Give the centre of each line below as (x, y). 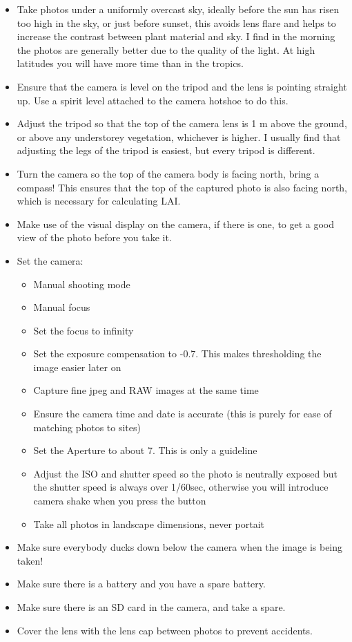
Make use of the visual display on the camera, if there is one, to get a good (176, 224)
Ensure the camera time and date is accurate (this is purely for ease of (183, 414)
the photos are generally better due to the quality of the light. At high (166, 49)
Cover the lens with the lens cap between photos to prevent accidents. (165, 630)
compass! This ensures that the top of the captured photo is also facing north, (182, 187)
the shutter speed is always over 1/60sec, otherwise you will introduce (181, 487)
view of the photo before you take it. (94, 237)
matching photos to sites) (87, 427)
